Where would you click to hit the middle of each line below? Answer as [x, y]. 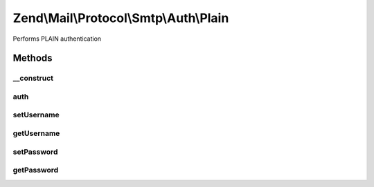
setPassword [35, 152]
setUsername [36, 115]
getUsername [36, 133]
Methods [33, 58]
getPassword [36, 170]
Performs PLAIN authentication [57, 39]
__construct [33, 78]
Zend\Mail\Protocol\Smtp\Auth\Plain [121, 18]
